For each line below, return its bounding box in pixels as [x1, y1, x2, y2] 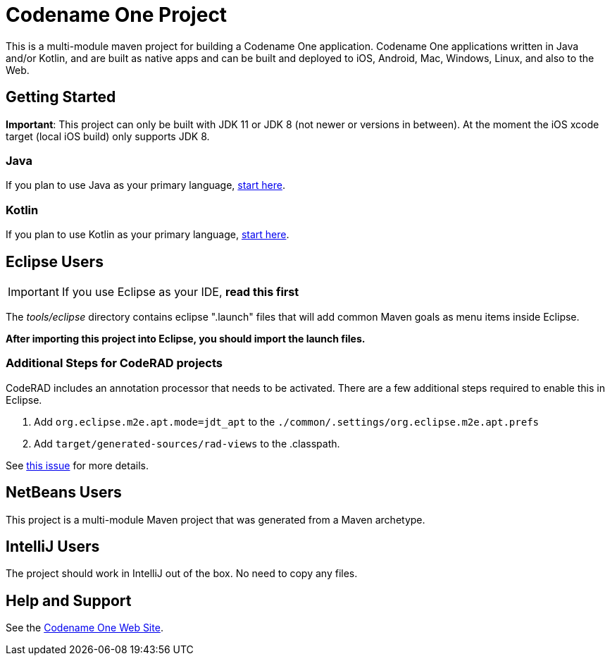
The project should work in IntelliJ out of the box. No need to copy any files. [6, 567, 358, 580]
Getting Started [6, 88, 116, 106]
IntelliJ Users [6, 537, 100, 555]
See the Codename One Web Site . [6, 622, 163, 634]
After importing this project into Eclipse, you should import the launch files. [6, 332, 366, 345]
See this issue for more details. [6, 459, 149, 471]
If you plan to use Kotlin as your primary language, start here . [6, 228, 290, 241]
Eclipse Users [6, 252, 104, 271]
